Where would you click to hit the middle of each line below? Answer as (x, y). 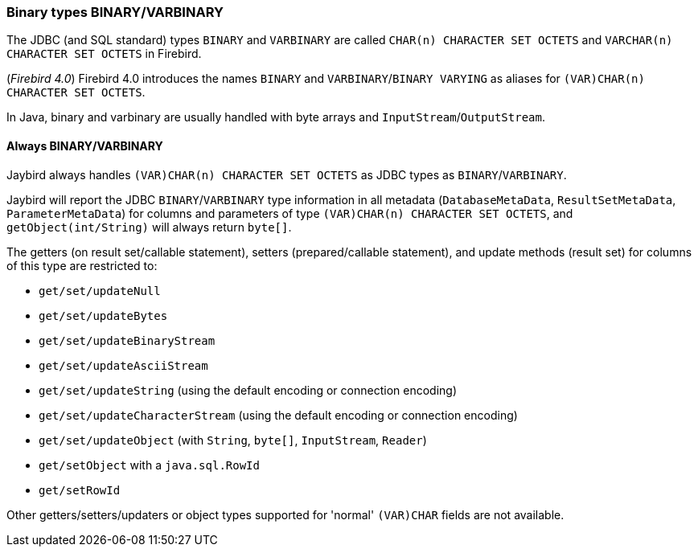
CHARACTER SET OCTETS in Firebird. (104, 54)
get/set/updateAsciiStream (123, 365)
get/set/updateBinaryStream (127, 340)
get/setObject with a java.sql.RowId (149, 465)
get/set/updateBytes (103, 315)
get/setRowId (80, 490)
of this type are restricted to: (82, 265)
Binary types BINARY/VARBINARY (115, 12)
